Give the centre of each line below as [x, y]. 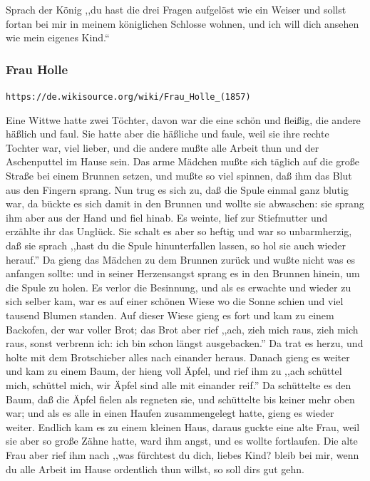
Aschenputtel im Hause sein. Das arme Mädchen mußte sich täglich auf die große [183, 161]
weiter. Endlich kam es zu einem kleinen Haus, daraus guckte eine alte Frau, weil [183, 426]
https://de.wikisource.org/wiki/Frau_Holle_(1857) [128, 97]
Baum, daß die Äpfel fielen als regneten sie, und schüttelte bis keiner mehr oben [180, 399]
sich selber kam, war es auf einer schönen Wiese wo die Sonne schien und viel [175, 301]
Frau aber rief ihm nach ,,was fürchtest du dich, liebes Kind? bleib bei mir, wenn [183, 454]
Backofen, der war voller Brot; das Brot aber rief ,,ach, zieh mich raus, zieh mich [182, 329]
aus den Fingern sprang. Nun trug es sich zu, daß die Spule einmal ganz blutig [177, 189]
